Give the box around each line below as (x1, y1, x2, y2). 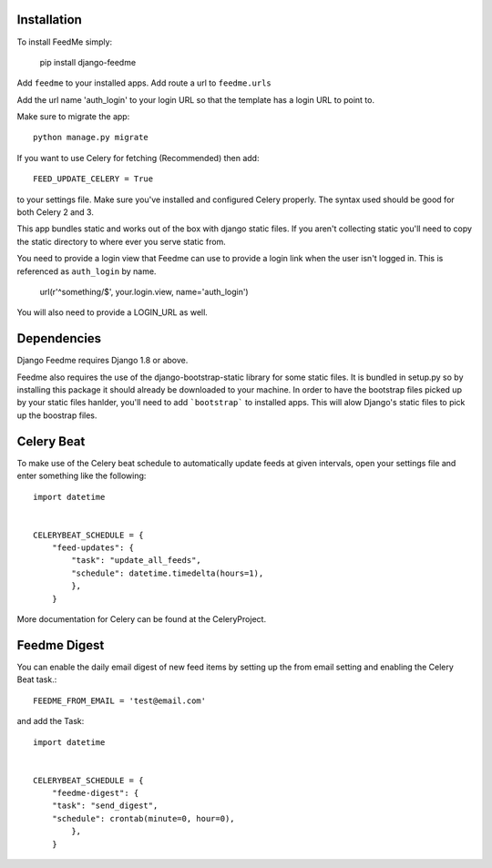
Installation (16, 12, 82, 27)
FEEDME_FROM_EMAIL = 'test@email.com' (33, 695, 207, 706)
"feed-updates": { (51, 543, 135, 553)
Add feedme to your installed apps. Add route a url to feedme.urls (16, 77, 272, 88)
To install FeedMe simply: (16, 36, 113, 47)
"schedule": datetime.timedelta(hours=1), (71, 567, 264, 578)
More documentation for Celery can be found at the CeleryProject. (16, 614, 267, 625)
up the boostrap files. (16, 410, 97, 421)
